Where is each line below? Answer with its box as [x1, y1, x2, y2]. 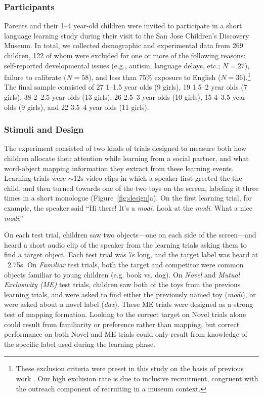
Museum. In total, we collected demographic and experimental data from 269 [4, 40, 243, 51]
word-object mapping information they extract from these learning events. [4, 163, 234, 173]
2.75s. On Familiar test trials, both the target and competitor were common [7, 259, 244, 269]
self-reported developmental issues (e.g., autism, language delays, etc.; [4, 60, 221, 70]
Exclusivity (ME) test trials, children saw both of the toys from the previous [4, 279, 241, 290]
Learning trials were [4, 173, 66, 183]
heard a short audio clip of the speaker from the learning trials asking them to [4, 239, 247, 250]
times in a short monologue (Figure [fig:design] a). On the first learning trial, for [4, 192, 252, 203]
